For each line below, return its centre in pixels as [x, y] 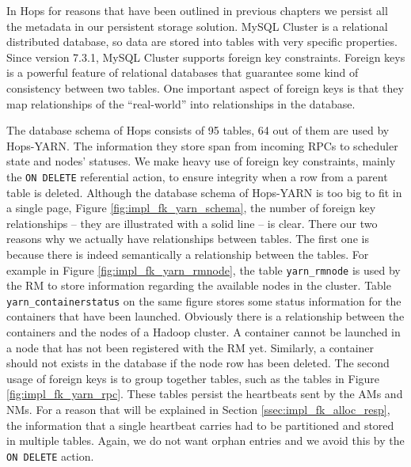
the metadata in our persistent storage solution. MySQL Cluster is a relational [197, 26]
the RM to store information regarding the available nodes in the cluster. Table [199, 285]
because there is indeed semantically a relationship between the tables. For [188, 254]
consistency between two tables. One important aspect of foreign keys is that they [205, 87]
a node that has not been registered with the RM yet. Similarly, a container [190, 347]
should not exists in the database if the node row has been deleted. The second [198, 363]
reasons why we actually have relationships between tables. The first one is [188, 239]
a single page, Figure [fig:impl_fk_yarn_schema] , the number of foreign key [191, 208]
